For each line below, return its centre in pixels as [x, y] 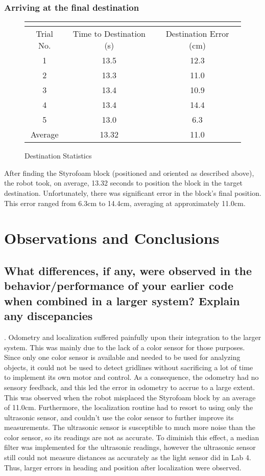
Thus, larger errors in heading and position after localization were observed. [123, 467]
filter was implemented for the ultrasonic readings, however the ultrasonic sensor [130, 447]
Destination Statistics [58, 156]
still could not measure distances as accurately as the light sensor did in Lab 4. [128, 457]
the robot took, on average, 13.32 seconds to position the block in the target [124, 183]
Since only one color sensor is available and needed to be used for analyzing [122, 357]
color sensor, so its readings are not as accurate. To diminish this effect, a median [132, 437]
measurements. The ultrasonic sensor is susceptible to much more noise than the [130, 427]
